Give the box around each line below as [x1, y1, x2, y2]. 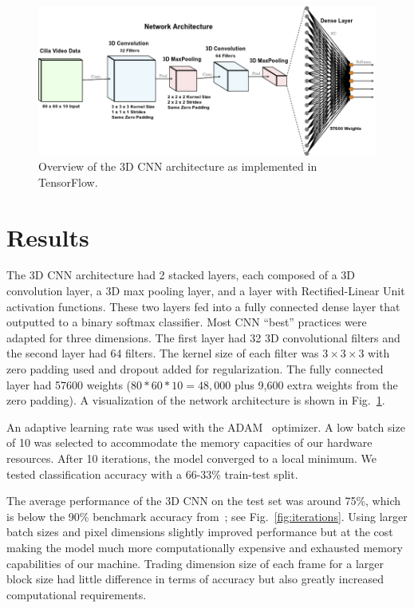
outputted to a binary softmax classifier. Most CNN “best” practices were [6, 314, 367, 330]
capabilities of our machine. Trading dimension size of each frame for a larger [6, 555, 384, 571]
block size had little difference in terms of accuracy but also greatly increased [6, 570, 384, 587]
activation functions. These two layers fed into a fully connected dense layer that [6, 298, 400, 314]
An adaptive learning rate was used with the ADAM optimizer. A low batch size [6, 418, 405, 435]
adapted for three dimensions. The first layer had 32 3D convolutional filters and [6, 329, 400, 345]
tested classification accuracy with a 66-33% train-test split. [6, 465, 298, 482]
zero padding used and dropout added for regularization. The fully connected [6, 361, 384, 377]
